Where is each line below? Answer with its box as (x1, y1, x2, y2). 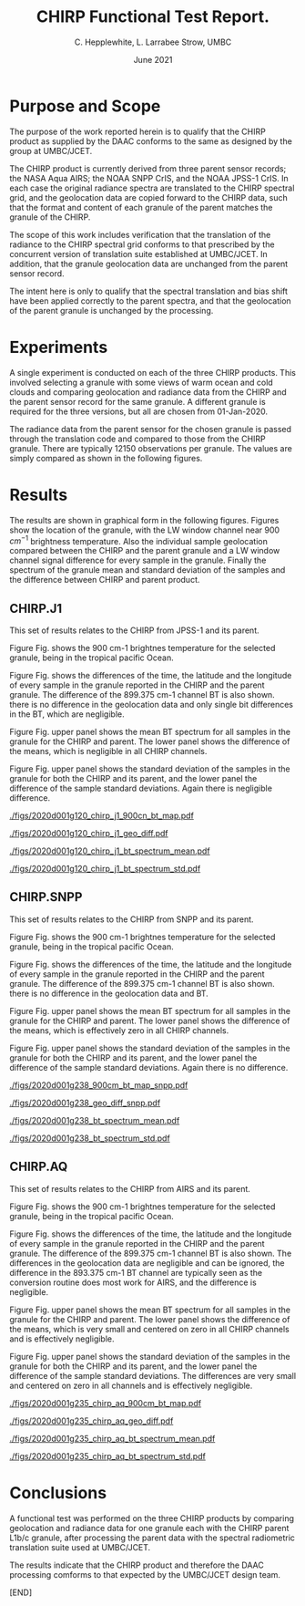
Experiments (9, 337, 108, 357)
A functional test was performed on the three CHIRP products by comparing (9, 1512, 294, 1524)
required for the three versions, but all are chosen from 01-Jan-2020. (9, 406, 269, 417)
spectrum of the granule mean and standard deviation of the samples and (9, 565, 286, 575)
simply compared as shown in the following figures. (9, 452, 203, 463)
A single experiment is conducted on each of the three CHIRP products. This (9, 367, 296, 378)
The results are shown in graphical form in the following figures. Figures (9, 514, 280, 525)
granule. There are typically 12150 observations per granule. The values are (9, 442, 293, 453)
